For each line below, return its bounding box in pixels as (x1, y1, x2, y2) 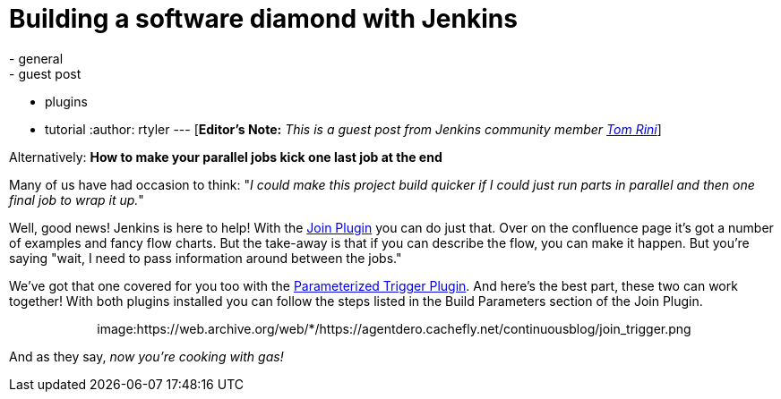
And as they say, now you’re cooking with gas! (9, 348, 284, 364)
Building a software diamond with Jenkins (9, 4, 518, 34)
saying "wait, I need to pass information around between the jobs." (9, 250, 402, 266)
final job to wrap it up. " (9, 191, 144, 208)
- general (9, 50, 64, 66)
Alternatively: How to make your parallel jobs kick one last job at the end (9, 149, 442, 165)
